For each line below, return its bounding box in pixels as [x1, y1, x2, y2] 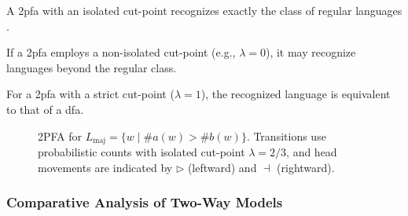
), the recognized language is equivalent [200, 86, 391, 102]
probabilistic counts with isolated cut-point [38, 144, 245, 160]
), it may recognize [265, 44, 356, 60]
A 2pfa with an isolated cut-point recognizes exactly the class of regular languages [6, 2, 402, 18]
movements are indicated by [38, 159, 173, 175]
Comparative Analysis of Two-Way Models [6, 192, 283, 212]
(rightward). [277, 159, 335, 175]
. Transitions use [246, 127, 326, 144]
